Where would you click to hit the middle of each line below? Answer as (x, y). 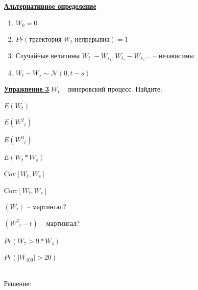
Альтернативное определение (50, 6)
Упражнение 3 (27, 89)
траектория (45, 40)
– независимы (173, 55)
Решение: (18, 283)
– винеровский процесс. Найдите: (112, 89)
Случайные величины (48, 55)
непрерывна (92, 40)
